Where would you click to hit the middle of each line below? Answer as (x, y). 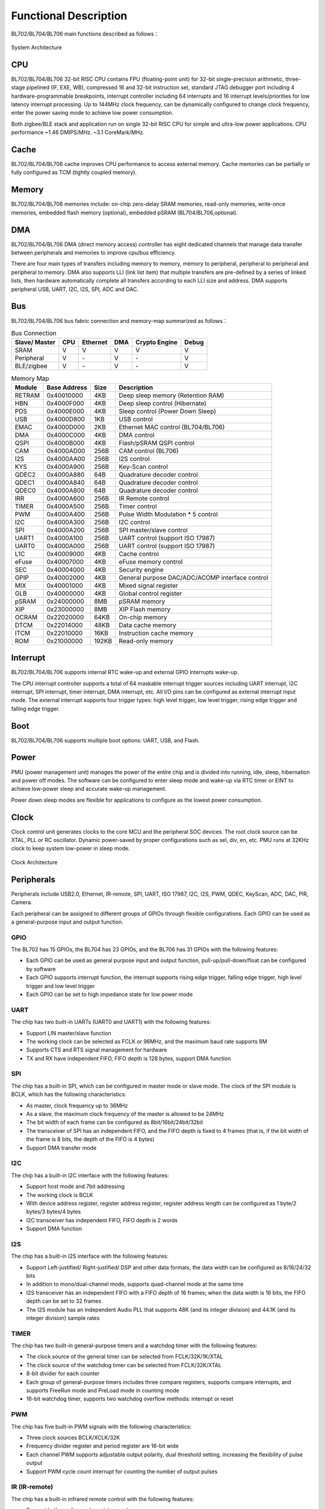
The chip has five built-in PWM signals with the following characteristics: (101, 1426)
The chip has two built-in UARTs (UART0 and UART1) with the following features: (111, 1022)
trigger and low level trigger (60, 986)
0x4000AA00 (66, 459)
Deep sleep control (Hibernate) (163, 403)
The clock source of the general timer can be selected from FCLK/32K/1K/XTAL (125, 1357)
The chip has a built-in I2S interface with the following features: (90, 1256)
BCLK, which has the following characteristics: (69, 1094)
